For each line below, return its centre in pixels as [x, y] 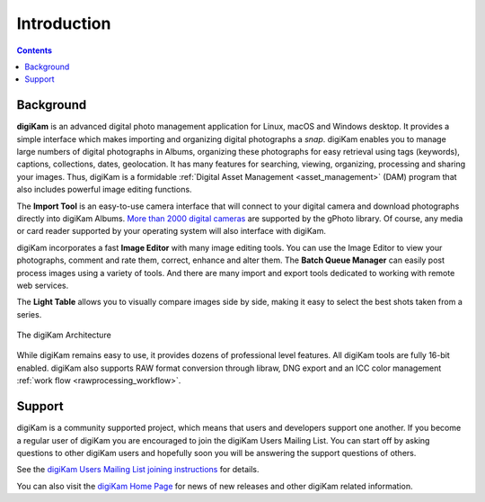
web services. [43, 285]
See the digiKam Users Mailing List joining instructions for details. [138, 470]
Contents [35, 50]
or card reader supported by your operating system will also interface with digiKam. [172, 231]
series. [29, 314]
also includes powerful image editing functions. [104, 190]
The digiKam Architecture [64, 335]
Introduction [64, 23]
